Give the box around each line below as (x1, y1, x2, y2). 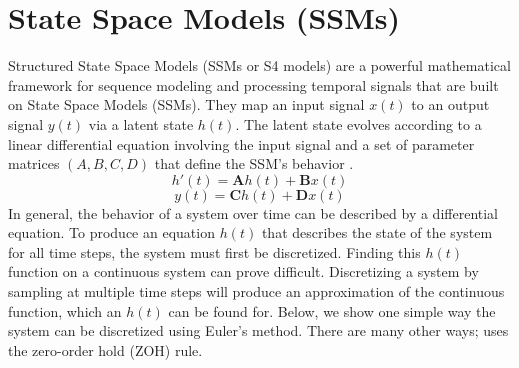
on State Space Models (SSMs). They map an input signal (8, 94, 365, 115)
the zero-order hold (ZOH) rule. (8, 339, 203, 360)
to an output (411, 94, 490, 115)
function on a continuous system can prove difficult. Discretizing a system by (8, 261, 479, 282)
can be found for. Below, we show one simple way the (168, 300, 496, 321)
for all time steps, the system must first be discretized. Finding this (8, 241, 421, 262)
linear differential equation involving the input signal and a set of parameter (8, 133, 475, 154)
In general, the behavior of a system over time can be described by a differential (8, 202, 498, 223)
